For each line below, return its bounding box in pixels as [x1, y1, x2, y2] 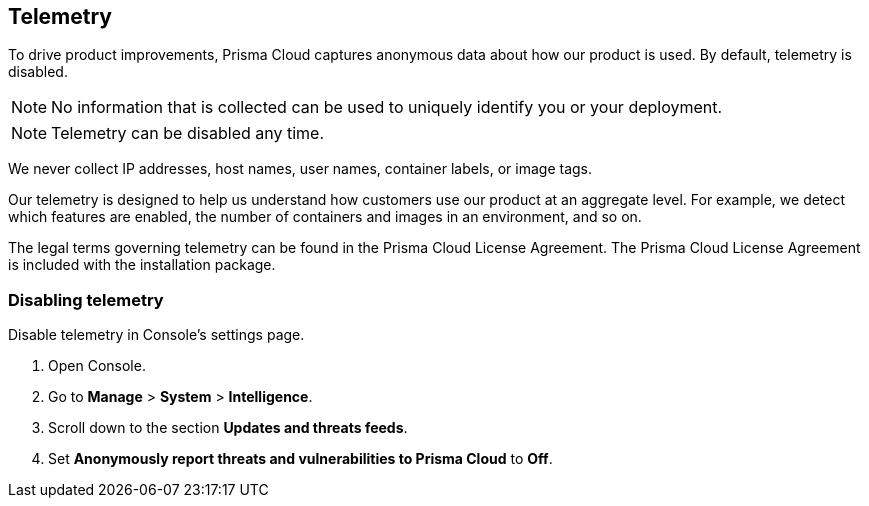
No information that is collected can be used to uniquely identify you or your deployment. [51, 97, 723, 118]
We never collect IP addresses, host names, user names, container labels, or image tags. [8, 160, 593, 178]
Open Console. [48, 357, 146, 375]
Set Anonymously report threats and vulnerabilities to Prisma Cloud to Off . [48, 450, 553, 468]
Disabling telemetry [8, 289, 164, 310]
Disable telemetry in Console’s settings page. [8, 326, 305, 344]
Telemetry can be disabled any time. [51, 123, 325, 144]
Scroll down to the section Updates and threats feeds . [48, 419, 408, 437]
